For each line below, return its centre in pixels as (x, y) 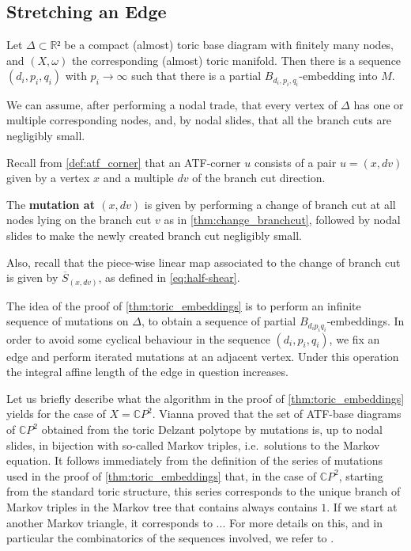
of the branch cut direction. (259, 178)
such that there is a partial (196, 76)
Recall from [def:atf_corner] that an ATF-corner (124, 162)
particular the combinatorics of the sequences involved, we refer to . (170, 538)
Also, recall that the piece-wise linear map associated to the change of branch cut (204, 262)
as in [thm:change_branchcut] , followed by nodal (282, 220)
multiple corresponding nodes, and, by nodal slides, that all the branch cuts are (199, 120)
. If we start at (362, 507)
